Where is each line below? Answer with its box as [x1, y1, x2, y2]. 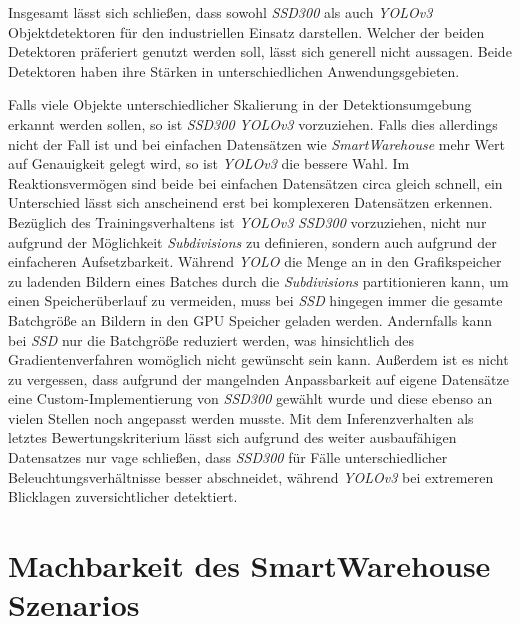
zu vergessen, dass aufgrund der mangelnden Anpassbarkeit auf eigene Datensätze [8, 368, 509, 389]
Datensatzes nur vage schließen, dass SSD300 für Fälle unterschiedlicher [8, 447, 448, 468]
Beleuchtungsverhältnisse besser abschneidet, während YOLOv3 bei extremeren [8, 466, 494, 487]
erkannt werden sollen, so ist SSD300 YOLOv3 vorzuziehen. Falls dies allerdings [8, 113, 498, 134]
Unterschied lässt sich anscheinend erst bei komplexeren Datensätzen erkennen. [8, 192, 493, 213]
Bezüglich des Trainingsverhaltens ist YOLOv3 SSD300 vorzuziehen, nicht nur [8, 211, 487, 232]
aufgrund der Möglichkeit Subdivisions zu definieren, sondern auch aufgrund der [8, 231, 497, 252]
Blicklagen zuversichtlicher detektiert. [8, 486, 238, 507]
